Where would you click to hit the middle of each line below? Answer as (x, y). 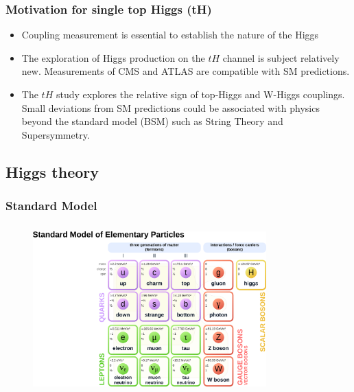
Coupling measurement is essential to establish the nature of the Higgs (170, 35)
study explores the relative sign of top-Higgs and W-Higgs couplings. (200, 94)
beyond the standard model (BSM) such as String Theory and (152, 121)
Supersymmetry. (56, 134)
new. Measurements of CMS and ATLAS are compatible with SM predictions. (186, 71)
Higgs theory (52, 171)
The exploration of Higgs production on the (113, 57)
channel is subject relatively (281, 57)
